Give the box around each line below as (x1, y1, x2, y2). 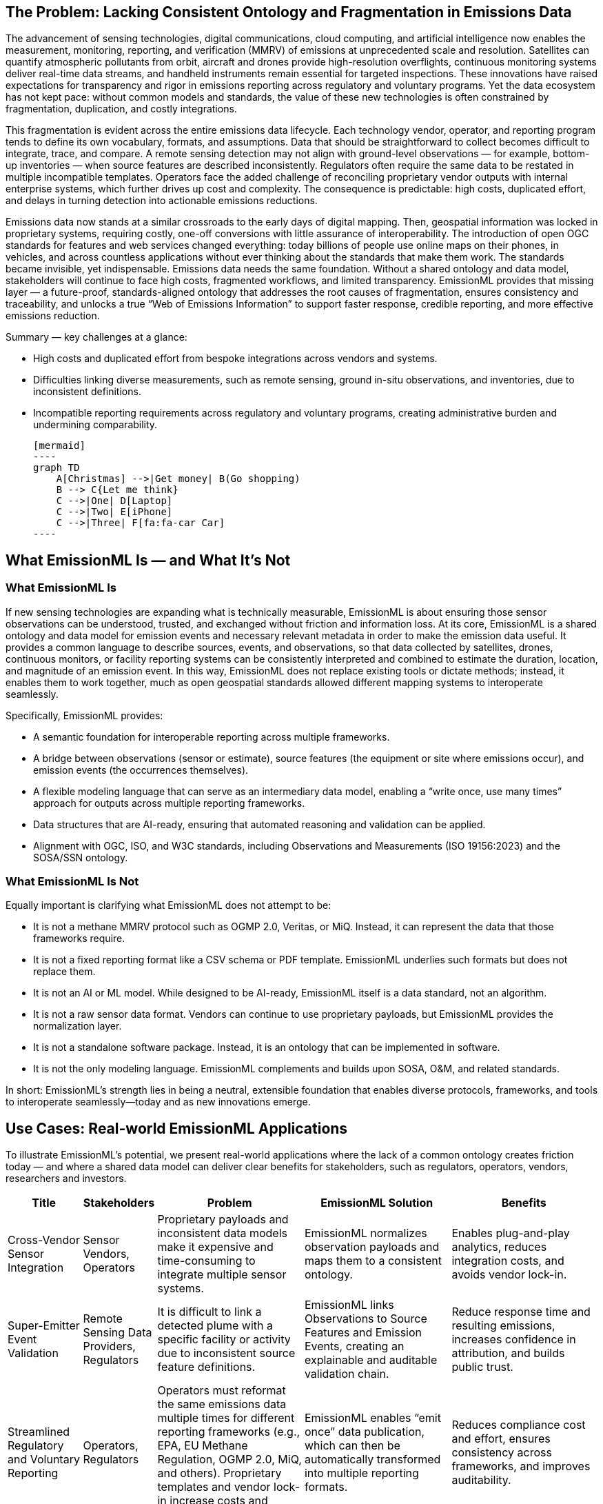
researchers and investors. (6, 1172, 127, 1185)
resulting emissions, (451, 1318, 555, 1333)
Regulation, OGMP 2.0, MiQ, (157, 1452, 302, 1467)
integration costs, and (451, 1254, 564, 1268)
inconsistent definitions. (33, 385, 141, 398)
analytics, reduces (451, 1240, 547, 1254)
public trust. (451, 1360, 513, 1374)
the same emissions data (157, 1397, 287, 1412)
